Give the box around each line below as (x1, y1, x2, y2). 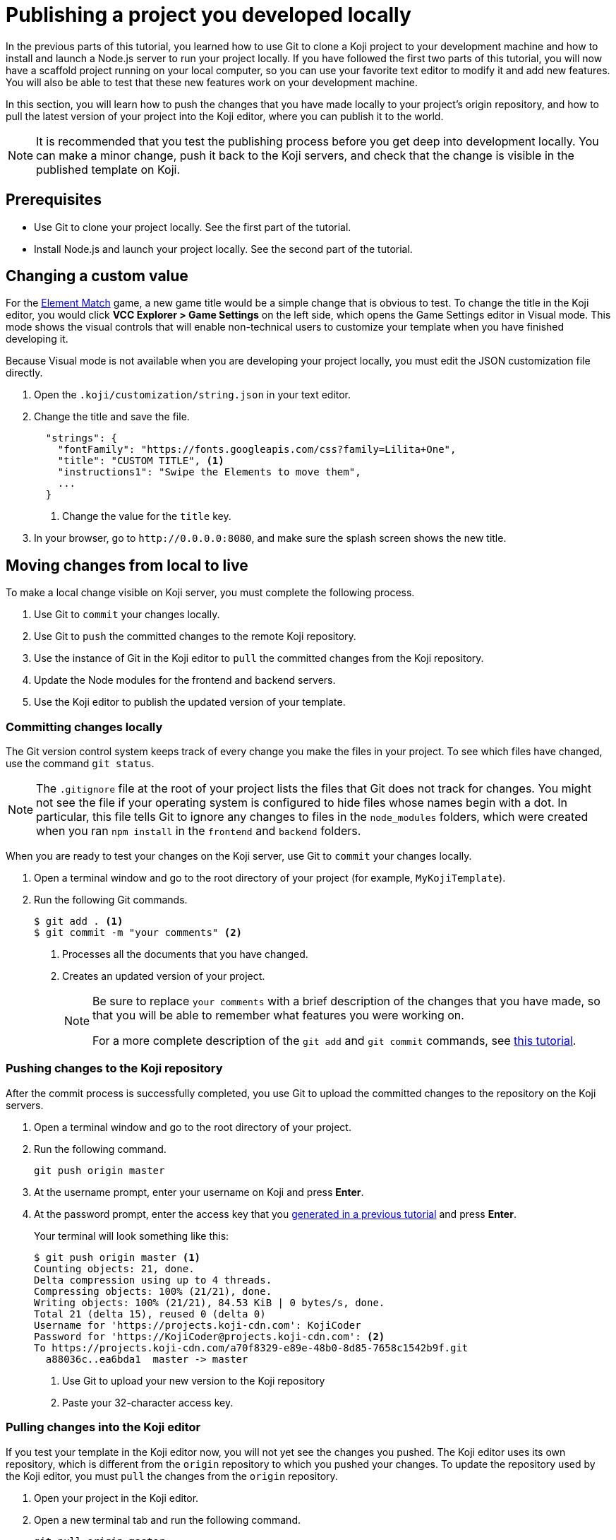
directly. (6, 367, 43, 379)
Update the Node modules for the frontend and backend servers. (34, 674, 336, 687)
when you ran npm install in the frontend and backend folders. (36, 824, 361, 839)
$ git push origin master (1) (34, 1251, 201, 1263)
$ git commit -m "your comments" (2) (34, 927, 243, 939)
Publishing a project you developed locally (6, 3, 411, 27)
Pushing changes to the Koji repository (6, 1061, 223, 1076)
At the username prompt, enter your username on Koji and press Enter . (34, 1185, 364, 1198)
